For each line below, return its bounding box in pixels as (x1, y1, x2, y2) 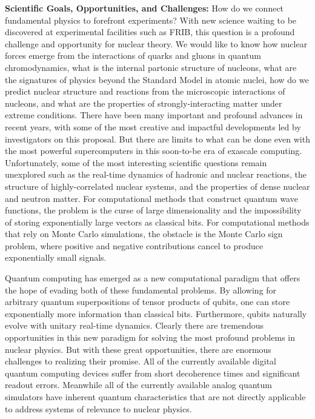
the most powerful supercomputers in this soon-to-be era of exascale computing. (5, 144, 302, 157)
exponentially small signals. (5, 251, 107, 264)
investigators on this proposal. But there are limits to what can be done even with (5, 132, 310, 145)
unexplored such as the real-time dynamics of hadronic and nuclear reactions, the (5, 168, 307, 181)
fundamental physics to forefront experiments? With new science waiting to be (5, 13, 297, 26)
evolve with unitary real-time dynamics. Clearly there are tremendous (5, 319, 264, 332)
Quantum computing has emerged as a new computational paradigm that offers (5, 272, 300, 284)
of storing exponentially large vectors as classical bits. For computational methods (5, 215, 310, 228)
